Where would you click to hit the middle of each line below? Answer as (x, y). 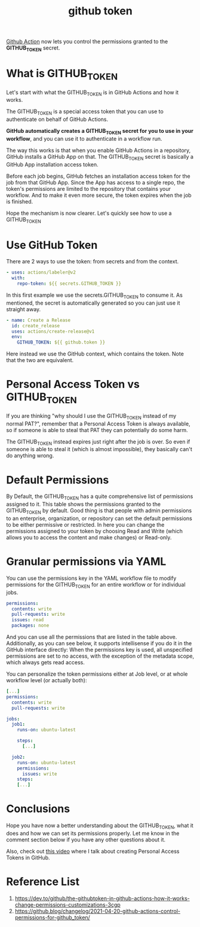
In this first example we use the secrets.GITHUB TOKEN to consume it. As (95, 296)
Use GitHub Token (52, 245)
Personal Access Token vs (73, 385)
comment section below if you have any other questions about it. (86, 840)
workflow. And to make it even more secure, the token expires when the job (99, 195)
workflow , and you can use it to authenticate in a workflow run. (84, 138)
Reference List (43, 882)
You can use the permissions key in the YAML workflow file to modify (91, 578)
